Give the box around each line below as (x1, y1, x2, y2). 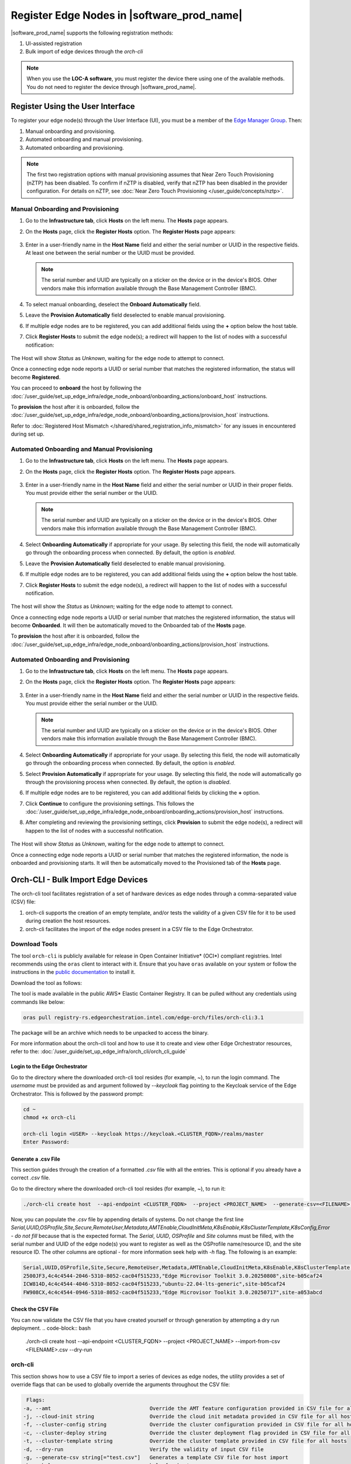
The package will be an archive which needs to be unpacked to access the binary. (11, 1029, 209, 1036)
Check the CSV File (11, 1306, 59, 1313)
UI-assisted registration (25, 40, 82, 47)
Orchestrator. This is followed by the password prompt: (11, 1090, 144, 1097)
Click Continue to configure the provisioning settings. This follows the (25, 800, 194, 807)
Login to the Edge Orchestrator (11, 1063, 88, 1070)
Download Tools (11, 940, 58, 948)
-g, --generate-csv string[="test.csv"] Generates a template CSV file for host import (23, 1454, 289, 1460)
